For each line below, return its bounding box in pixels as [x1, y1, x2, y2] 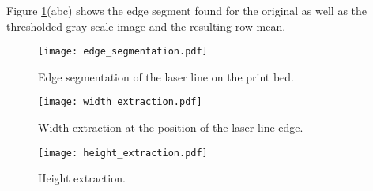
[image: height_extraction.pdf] [38, 147, 208, 159]
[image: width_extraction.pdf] [38, 96, 202, 108]
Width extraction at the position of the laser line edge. [38, 119, 303, 136]
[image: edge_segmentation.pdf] [38, 46, 208, 58]
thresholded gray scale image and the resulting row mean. [6, 17, 286, 34]
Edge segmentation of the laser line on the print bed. [38, 68, 294, 84]
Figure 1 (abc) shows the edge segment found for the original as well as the [6, 2, 367, 18]
